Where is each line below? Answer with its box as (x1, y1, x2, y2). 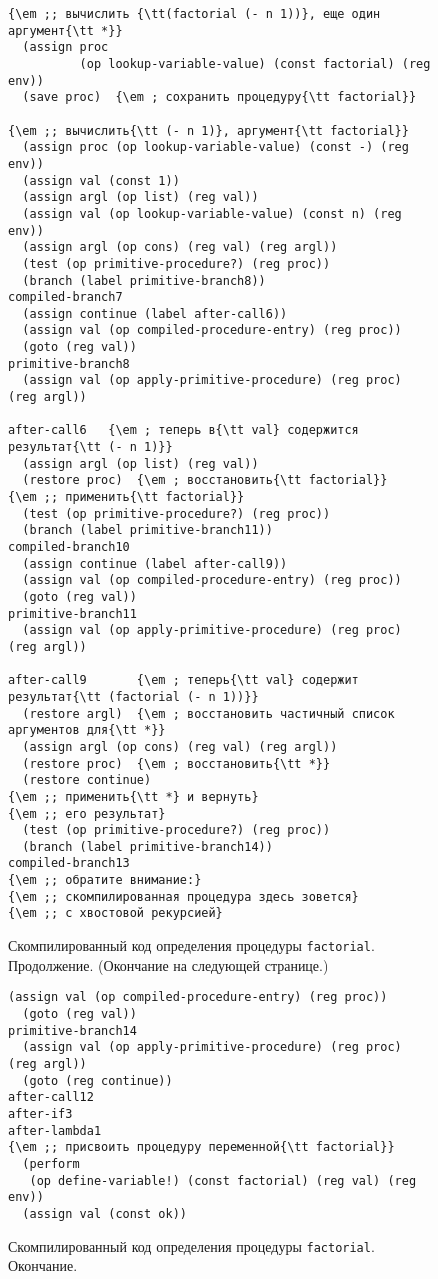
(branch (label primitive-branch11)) (22, 523, 273, 538)
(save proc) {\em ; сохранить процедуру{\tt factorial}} (22, 90, 417, 105)
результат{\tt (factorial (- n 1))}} (8, 689, 259, 704)
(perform (22, 1156, 80, 1171)
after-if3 (8, 1106, 73, 1121)
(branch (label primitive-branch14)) (22, 839, 273, 854)
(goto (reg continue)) (22, 1073, 173, 1088)
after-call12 (8, 1090, 94, 1105)
